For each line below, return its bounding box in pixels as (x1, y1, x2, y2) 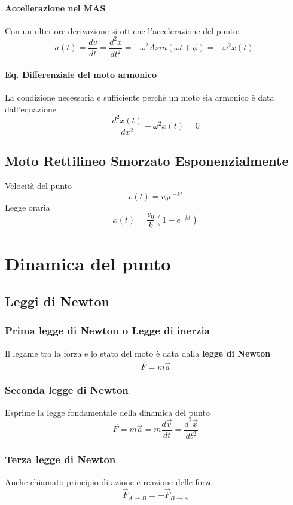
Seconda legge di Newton (5, 382, 129, 397)
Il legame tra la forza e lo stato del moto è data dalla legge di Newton (5, 346, 271, 359)
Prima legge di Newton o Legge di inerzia (5, 323, 210, 338)
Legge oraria (5, 200, 50, 213)
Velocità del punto (5, 180, 72, 192)
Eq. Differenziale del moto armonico (5, 68, 157, 80)
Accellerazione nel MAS (5, 1, 106, 14)
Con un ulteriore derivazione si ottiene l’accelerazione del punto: (5, 24, 240, 36)
